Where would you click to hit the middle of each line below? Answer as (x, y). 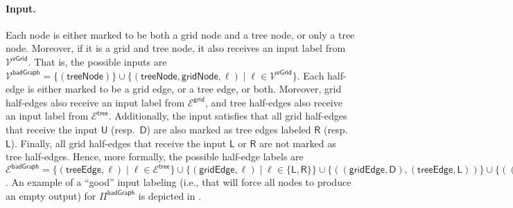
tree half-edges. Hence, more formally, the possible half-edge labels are (155, 157)
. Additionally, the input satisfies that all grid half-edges (228, 116)
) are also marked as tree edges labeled (229, 129)
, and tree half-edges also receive (273, 102)
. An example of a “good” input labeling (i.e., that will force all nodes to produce (179, 182)
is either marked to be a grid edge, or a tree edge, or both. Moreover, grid (184, 89)
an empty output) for (51, 195)
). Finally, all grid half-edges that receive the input (119, 143)
